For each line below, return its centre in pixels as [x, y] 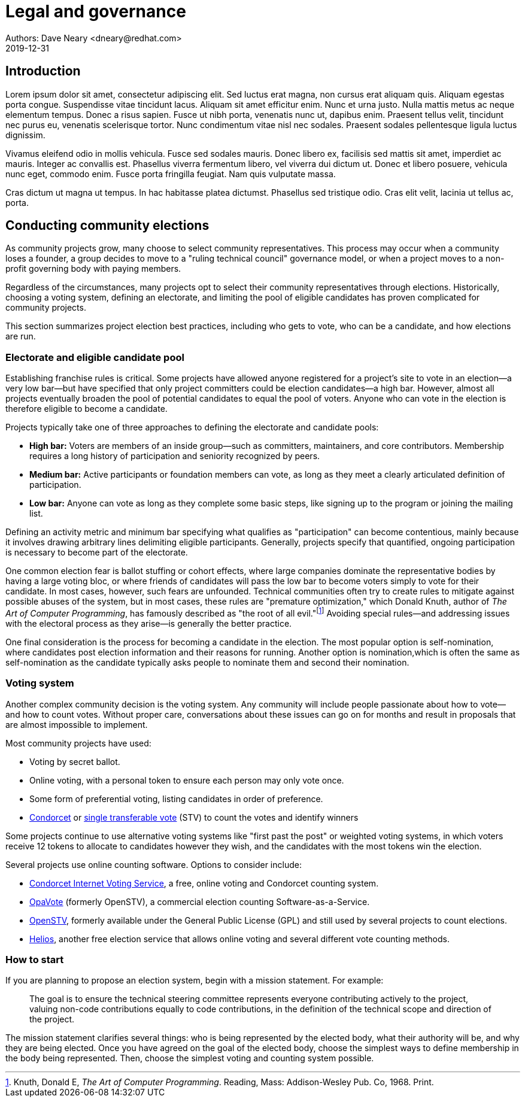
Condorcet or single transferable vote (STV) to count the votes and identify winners [194, 817]
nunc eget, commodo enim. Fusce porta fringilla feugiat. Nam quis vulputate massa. [171, 174]
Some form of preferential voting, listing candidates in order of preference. [176, 799]
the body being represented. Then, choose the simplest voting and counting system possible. [190, 1058]
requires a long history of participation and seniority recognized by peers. [175, 456]
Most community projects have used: [78, 743]
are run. [21, 336]
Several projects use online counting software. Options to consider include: [154, 864]
